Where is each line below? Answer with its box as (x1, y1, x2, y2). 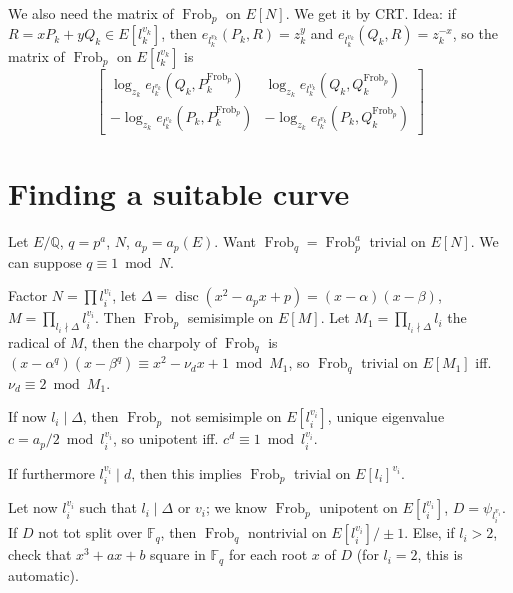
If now (8, 406, 47, 427)
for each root (228, 544, 308, 565)
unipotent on (319, 497, 398, 518)
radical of (8, 331, 66, 352)
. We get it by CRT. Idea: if (285, 3, 456, 23)
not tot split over (38, 522, 143, 543)
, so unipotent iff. (112, 428, 219, 449)
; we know (206, 497, 268, 518)
